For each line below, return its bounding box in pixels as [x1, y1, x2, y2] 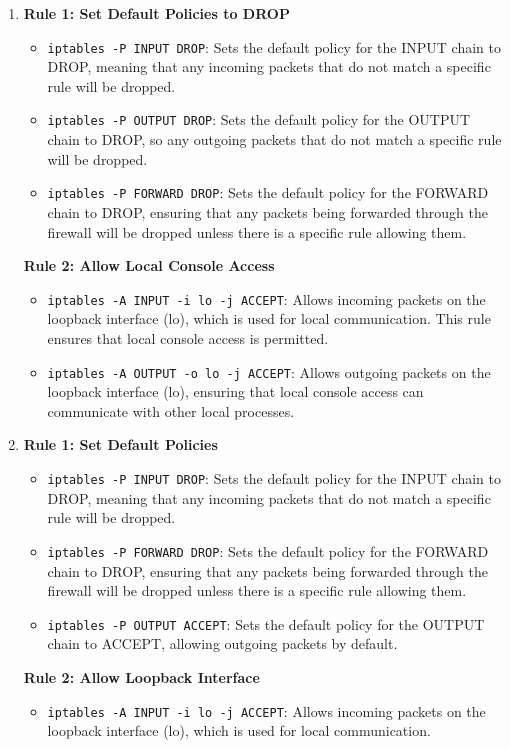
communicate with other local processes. [47, 400, 295, 421]
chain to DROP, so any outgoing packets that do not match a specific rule [47, 129, 502, 150]
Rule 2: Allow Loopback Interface [23, 666, 260, 687]
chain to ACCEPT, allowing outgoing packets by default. [47, 633, 398, 654]
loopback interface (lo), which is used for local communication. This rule [47, 308, 491, 329]
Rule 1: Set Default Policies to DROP [23, 3, 290, 23]
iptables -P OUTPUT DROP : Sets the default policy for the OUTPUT [47, 109, 471, 130]
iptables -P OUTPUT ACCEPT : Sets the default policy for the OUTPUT [47, 613, 485, 634]
